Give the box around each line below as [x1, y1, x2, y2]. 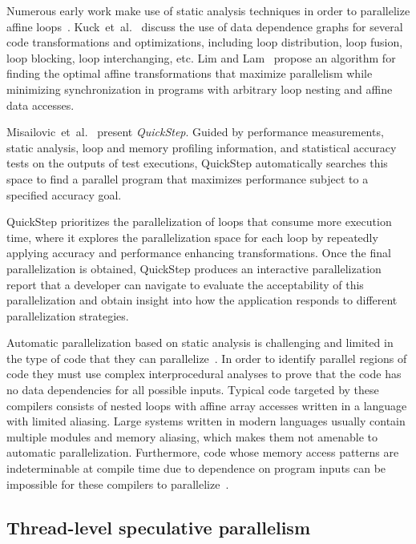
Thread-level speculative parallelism [6, 514, 311, 539]
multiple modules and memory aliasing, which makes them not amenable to [6, 428, 378, 445]
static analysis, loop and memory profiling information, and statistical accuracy [6, 139, 397, 155]
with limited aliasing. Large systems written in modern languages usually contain [6, 413, 406, 429]
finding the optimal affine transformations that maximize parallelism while [6, 65, 373, 82]
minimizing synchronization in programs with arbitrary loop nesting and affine [6, 80, 393, 97]
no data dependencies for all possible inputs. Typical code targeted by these [6, 381, 379, 398]
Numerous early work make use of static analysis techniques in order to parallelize [6, 2, 410, 18]
